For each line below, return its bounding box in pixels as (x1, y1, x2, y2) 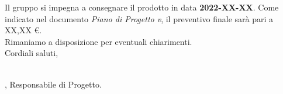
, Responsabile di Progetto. (5, 78, 102, 90)
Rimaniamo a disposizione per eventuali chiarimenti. (5, 35, 192, 47)
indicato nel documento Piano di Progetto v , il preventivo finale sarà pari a (5, 12, 274, 25)
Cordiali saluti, (5, 47, 58, 59)
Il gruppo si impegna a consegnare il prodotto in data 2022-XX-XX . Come (5, 1, 279, 13)
